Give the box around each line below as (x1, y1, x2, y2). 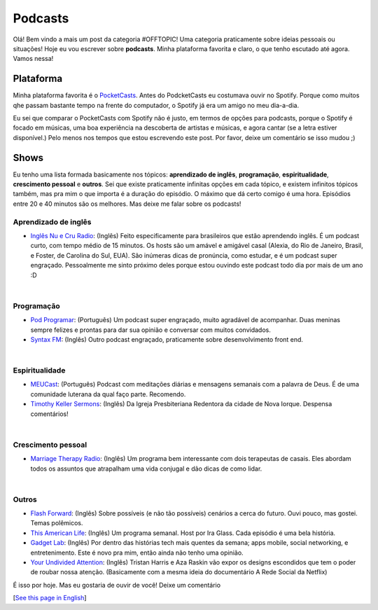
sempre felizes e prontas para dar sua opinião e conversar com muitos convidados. (30, 326, 271, 334)
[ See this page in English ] (13, 594, 87, 602)
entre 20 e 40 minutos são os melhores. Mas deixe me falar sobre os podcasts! (13, 200, 241, 208)
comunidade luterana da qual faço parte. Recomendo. (30, 389, 186, 398)
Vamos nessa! (13, 55, 54, 63)
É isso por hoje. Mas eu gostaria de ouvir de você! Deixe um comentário (13, 581, 220, 589)
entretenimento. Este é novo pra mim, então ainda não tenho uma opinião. (30, 548, 244, 557)
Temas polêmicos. (30, 519, 83, 527)
